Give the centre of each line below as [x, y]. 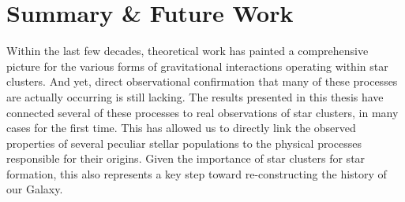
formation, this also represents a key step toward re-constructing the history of [197, 173]
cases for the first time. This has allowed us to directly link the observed [181, 128]
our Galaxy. [35, 189]
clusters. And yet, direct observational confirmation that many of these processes [202, 81]
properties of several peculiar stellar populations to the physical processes [184, 143]
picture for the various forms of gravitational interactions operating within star [197, 66]
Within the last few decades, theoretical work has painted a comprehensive [187, 51]
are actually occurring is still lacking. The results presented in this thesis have [195, 96]
